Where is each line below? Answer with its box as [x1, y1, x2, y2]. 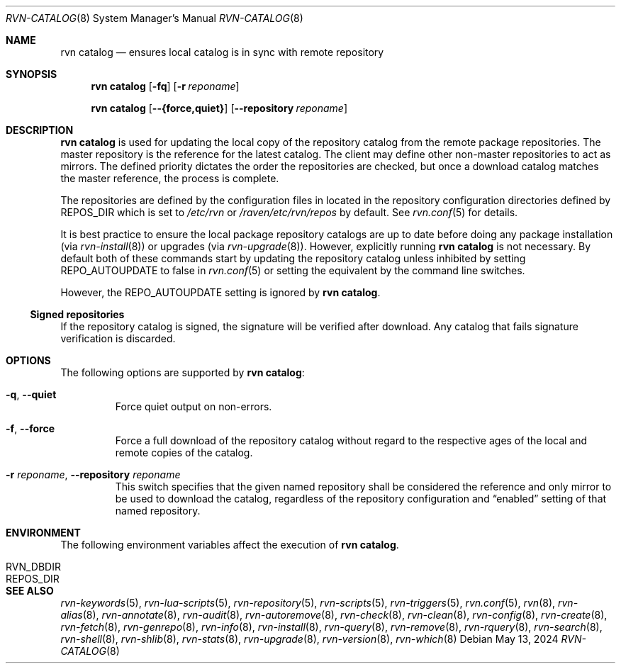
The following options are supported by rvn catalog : [60, 366, 305, 378]
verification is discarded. [60, 332, 176, 344]
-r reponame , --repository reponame [6, 468, 181, 480]
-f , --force [6, 422, 55, 434]
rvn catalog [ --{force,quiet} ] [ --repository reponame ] [91, 102, 347, 114]
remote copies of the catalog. [115, 446, 253, 459]
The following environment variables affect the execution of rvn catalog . [60, 539, 399, 551]
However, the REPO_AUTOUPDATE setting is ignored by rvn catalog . [60, 286, 381, 298]
